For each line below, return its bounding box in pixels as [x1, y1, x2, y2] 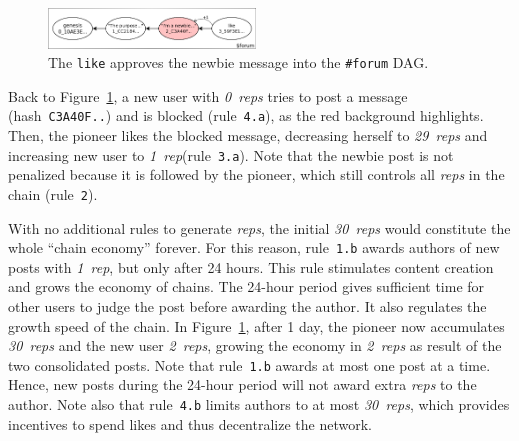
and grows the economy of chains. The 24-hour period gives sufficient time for [8, 276, 485, 297]
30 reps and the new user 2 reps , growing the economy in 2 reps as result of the [8, 335, 502, 356]
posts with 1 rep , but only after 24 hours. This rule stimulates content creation [8, 256, 494, 277]
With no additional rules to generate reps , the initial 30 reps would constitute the [8, 217, 511, 238]
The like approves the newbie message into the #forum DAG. [48, 52, 429, 73]
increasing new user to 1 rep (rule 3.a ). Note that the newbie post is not [8, 144, 454, 165]
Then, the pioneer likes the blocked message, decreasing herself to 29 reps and [8, 125, 488, 146]
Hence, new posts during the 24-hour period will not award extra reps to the [8, 374, 477, 395]
